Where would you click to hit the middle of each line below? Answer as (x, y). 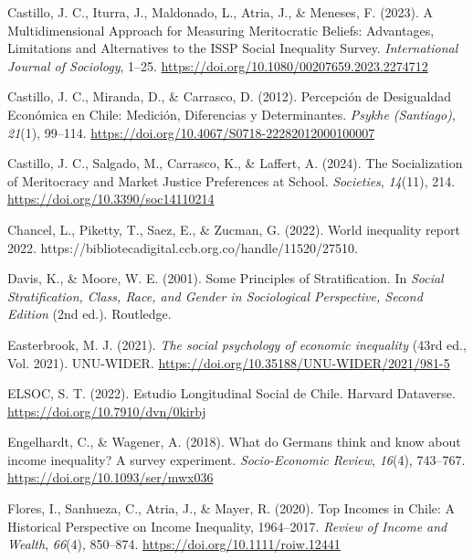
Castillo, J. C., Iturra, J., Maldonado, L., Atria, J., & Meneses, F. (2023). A (221, 12)
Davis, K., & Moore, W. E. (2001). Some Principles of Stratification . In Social (226, 278)
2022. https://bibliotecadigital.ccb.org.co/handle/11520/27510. (183, 247)
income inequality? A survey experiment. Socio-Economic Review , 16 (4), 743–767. (236, 459)
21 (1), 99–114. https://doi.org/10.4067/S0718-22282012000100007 (191, 132)
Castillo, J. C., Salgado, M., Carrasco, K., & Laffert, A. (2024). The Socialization (235, 163)
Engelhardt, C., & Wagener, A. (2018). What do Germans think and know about (234, 442)
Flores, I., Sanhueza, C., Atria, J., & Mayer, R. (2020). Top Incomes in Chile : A (231, 508)
